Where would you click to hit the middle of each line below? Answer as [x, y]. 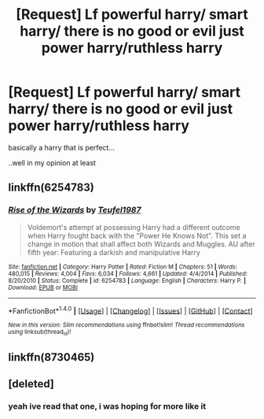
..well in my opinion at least [52, 162]
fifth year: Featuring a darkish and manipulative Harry [114, 252]
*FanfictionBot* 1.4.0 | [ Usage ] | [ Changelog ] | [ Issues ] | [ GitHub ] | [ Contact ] [130, 310]
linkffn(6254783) [51, 188]
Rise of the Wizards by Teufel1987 [75, 210]
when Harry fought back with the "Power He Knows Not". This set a [137, 235]
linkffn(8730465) [51, 357]
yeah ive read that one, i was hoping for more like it [107, 406]
